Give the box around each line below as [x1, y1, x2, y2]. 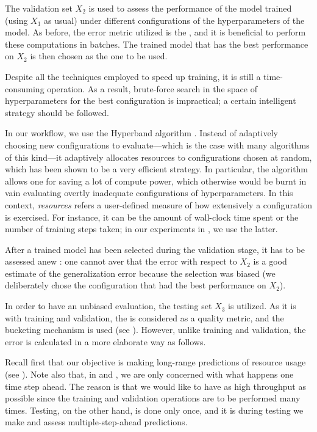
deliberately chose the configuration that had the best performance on [5, 279, 266, 291]
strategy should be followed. [5, 106, 109, 119]
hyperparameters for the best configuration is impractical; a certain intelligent [5, 94, 296, 107]
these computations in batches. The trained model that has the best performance [5, 37, 308, 50]
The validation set [5, 2, 73, 14]
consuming [5, 82, 45, 95]
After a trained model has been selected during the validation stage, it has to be [5, 243, 305, 255]
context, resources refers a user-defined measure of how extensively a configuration [5, 198, 313, 211]
